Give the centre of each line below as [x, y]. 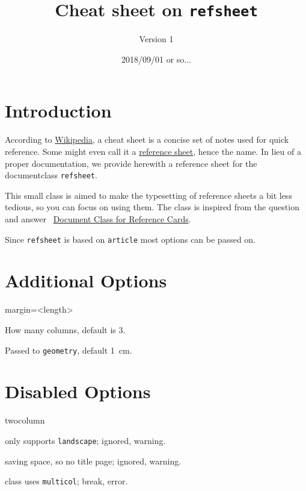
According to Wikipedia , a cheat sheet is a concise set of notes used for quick [147, 139]
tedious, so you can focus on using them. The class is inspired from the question [152, 207]
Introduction [58, 111]
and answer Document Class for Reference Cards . [98, 219]
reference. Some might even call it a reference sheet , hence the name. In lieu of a [153, 151]
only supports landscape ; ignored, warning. [85, 440]
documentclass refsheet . [51, 175]
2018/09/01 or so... [156, 59]
